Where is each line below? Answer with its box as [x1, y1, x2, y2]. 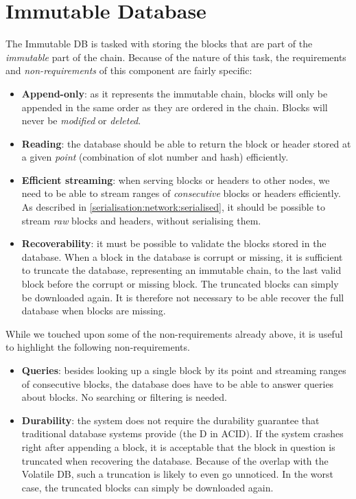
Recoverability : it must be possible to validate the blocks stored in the [21, 236, 327, 251]
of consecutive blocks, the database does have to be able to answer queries [21, 376, 334, 391]
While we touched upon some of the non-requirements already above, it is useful [5, 326, 343, 340]
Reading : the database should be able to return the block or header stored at [21, 136, 351, 150]
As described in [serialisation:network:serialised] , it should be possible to [21, 200, 326, 214]
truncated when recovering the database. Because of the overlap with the [21, 453, 329, 467]
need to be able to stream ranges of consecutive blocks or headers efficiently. [21, 186, 341, 200]
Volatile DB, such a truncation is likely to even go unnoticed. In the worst [21, 467, 333, 481]
